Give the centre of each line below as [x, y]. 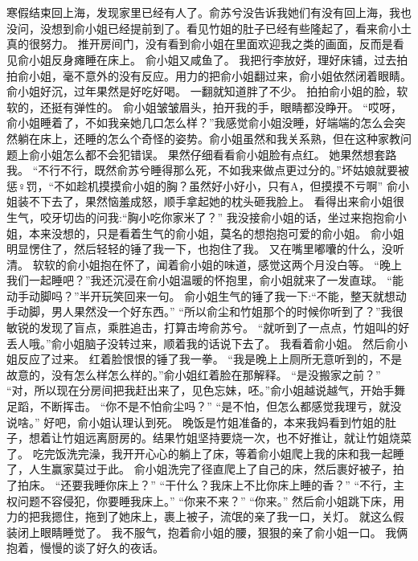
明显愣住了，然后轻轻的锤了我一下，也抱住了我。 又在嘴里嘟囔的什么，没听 [205, 249]
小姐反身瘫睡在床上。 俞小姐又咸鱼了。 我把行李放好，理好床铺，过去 [213, 59]
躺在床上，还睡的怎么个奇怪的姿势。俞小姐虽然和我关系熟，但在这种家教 [209, 138]
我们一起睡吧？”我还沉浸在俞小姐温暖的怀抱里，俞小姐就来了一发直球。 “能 [205, 280]
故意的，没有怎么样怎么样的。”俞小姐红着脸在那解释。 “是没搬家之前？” [194, 374]
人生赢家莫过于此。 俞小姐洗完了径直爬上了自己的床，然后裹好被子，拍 [216, 469]
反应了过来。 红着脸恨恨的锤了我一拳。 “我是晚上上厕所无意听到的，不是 [209, 359]
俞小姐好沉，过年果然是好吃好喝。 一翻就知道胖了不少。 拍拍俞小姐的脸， [202, 91]
